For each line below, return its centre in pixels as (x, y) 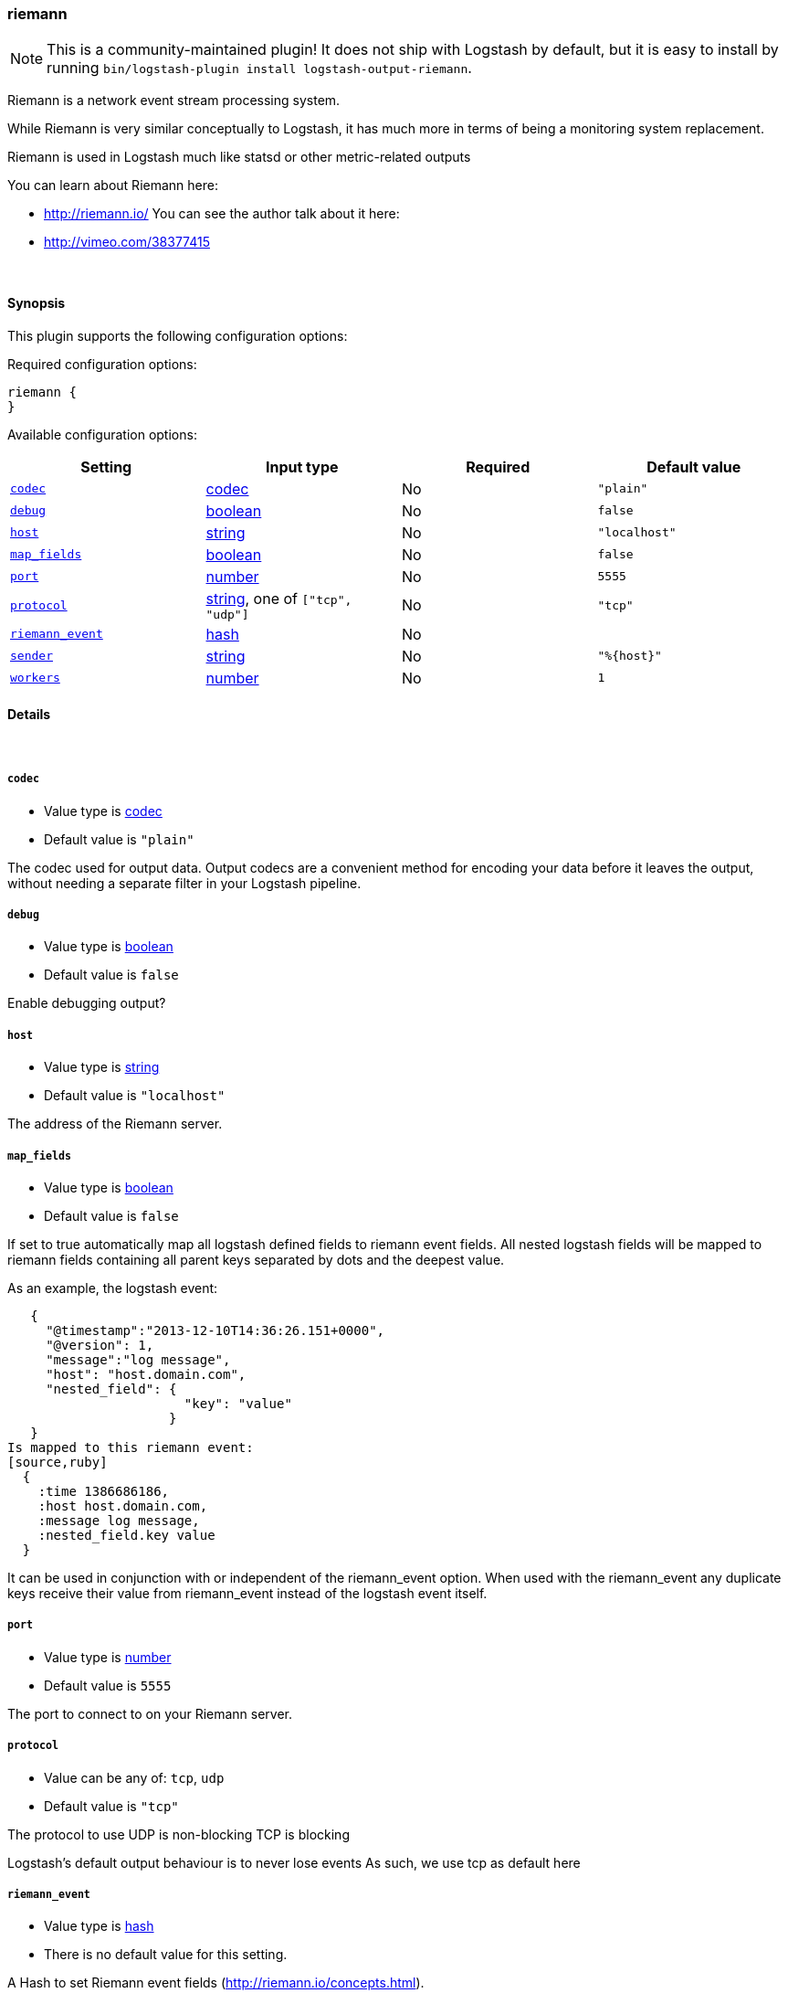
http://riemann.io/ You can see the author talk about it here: (222, 214)
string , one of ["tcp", (279, 598)
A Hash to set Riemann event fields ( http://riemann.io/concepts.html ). (216, 1983)
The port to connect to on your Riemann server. (150, 1713)
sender (32, 656)
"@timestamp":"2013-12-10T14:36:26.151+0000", (215, 1330)
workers (35, 678)
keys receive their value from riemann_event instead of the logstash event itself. (247, 1593)
